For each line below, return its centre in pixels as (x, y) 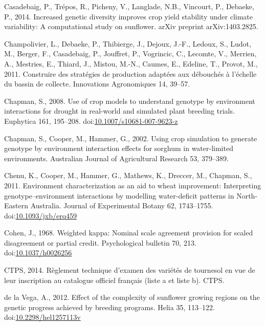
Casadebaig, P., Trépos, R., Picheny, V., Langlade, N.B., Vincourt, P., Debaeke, (129, 6)
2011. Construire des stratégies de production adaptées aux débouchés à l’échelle (130, 73)
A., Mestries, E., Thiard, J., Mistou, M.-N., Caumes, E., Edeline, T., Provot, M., (131, 63)
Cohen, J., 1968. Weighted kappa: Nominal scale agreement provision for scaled (129, 233)
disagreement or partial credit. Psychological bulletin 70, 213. (100, 242)
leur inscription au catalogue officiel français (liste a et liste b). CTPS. (114, 280)
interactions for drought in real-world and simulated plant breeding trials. (119, 111)
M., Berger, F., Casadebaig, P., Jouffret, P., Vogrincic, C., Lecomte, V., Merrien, (130, 53)
